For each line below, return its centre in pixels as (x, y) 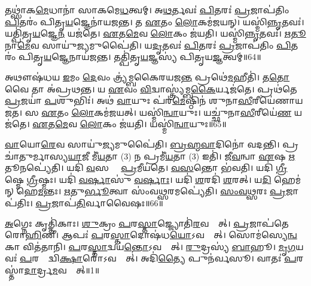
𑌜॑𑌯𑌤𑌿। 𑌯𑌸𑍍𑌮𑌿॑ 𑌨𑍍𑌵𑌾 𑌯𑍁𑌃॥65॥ (173, 124)
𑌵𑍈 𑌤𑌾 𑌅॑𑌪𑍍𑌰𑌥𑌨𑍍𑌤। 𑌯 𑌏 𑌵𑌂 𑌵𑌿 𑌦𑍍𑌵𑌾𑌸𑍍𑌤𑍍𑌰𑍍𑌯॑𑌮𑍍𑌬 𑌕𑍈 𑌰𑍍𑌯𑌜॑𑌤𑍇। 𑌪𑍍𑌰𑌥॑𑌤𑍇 (151, 88)
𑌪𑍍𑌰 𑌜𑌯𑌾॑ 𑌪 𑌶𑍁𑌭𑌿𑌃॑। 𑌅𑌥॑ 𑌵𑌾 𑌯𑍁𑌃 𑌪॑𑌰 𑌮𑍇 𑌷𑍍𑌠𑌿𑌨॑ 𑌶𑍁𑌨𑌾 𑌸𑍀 (129, 100)
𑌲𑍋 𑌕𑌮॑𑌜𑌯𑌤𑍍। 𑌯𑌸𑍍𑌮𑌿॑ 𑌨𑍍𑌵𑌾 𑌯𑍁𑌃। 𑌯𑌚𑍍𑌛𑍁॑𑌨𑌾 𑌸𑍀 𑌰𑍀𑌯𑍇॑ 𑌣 (182, 112)
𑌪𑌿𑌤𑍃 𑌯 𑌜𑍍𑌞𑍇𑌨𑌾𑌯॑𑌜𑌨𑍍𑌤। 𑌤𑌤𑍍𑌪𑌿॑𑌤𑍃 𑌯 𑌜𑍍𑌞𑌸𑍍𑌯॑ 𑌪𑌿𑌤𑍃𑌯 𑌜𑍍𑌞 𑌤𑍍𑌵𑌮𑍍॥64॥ (140, 57)
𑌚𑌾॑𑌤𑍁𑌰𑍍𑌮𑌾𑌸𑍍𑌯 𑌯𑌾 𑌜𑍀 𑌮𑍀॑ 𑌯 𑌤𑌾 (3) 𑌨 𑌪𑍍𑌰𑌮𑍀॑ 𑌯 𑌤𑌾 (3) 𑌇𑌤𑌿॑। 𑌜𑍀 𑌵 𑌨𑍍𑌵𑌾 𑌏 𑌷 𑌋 (150, 156)
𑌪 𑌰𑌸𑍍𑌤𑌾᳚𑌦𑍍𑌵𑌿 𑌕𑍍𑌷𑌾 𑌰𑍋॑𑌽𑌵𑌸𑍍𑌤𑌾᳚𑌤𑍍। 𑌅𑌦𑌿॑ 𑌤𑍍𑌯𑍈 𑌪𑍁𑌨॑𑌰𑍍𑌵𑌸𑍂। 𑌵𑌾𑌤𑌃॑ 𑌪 (158, 258)
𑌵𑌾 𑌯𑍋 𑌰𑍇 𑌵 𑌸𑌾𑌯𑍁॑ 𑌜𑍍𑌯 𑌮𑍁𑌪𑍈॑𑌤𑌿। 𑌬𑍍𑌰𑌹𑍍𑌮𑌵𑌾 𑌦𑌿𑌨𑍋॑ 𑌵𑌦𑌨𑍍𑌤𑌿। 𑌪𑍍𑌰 (152, 144)
